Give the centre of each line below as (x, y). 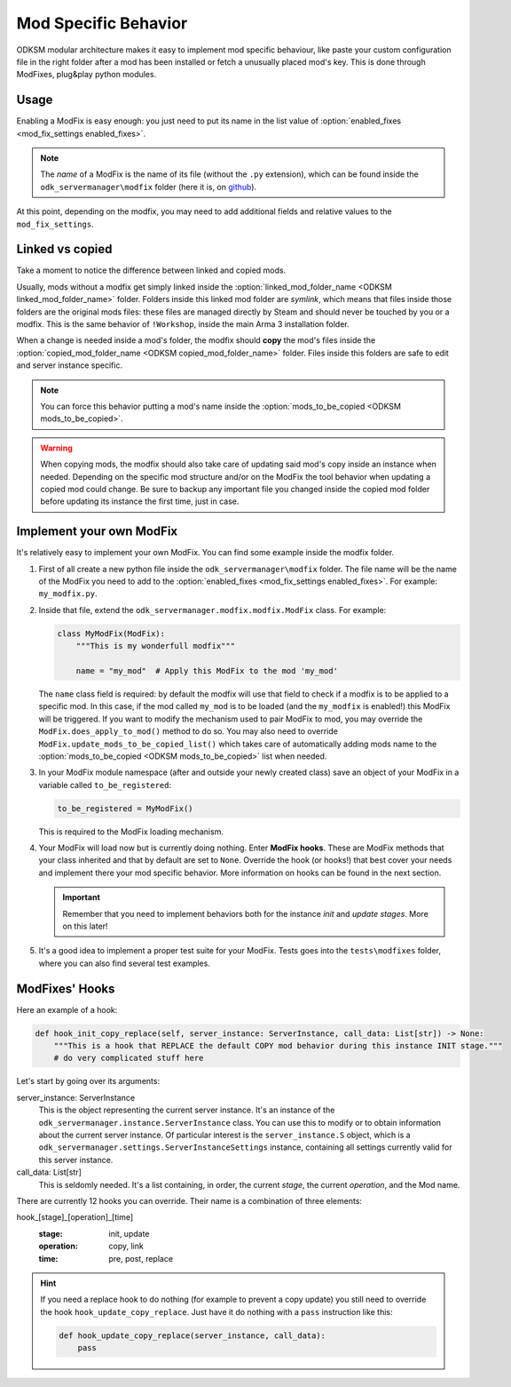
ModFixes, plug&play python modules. (86, 75)
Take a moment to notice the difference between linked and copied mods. (151, 270)
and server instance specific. (70, 365)
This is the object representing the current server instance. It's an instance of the (187, 1110)
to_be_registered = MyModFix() (126, 808)
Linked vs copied (64, 249)
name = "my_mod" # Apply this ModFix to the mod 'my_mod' (207, 670)
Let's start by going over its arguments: (88, 1081)
